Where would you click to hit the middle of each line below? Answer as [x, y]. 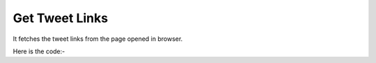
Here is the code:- [39, 51]
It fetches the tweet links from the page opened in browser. [98, 39]
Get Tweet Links [60, 18]
